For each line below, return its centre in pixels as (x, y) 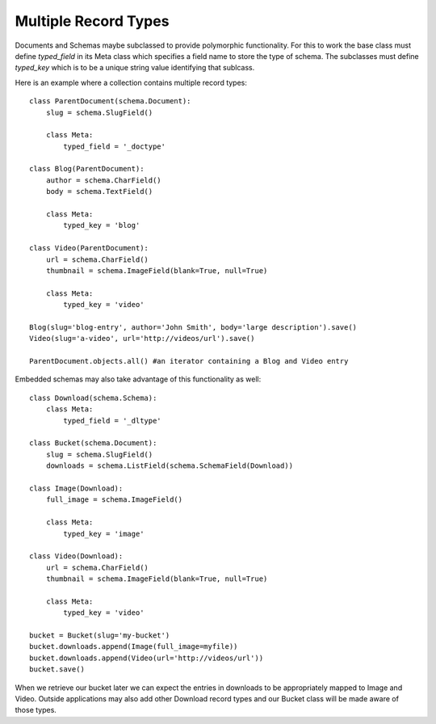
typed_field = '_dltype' (112, 421)
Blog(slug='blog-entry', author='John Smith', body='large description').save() (193, 327)
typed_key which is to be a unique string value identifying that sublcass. (135, 68)
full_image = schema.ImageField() (114, 500)
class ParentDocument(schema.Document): (110, 101)
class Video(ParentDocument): (89, 248)
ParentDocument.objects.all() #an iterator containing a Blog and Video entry (189, 361)
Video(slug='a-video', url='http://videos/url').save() (142, 339)
